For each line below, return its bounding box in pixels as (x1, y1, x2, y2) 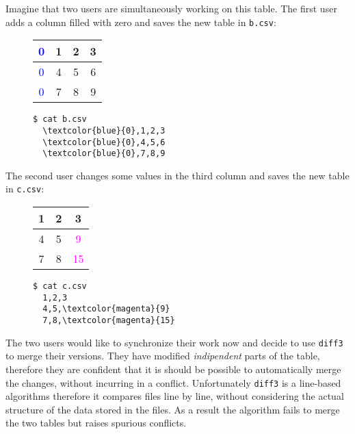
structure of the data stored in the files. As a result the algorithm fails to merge (5, 402, 340, 416)
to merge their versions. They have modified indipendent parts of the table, (5, 348, 320, 363)
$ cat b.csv (33, 114, 87, 125)
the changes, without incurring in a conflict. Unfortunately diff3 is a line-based (5, 375, 341, 390)
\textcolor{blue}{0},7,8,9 (42, 149, 166, 159)
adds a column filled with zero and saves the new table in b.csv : (5, 14, 276, 29)
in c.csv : (5, 181, 44, 196)
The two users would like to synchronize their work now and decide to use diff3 (5, 335, 343, 349)
